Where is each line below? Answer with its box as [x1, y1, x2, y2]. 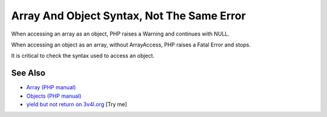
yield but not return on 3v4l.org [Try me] [26, 101, 127, 108]
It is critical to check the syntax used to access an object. [11, 52, 154, 60]
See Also [11, 68, 45, 78]
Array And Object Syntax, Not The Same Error [11, 9, 246, 22]
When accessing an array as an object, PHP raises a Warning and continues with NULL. [11, 30, 230, 37]
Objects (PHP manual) [26, 92, 82, 100]
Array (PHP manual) [26, 84, 76, 91]
